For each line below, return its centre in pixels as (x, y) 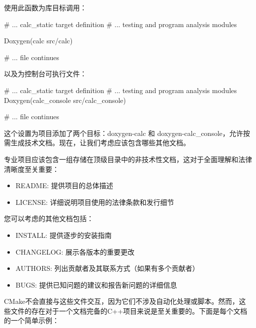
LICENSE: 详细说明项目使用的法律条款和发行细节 (95, 202)
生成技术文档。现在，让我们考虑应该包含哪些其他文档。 (100, 143)
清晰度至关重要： (32, 169)
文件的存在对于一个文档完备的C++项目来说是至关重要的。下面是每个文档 (129, 311)
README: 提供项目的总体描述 (64, 185)
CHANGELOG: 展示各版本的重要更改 (75, 251)
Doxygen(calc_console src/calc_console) (65, 100)
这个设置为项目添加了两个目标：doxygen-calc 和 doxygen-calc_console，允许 (124, 133)
